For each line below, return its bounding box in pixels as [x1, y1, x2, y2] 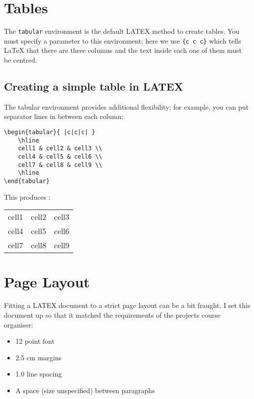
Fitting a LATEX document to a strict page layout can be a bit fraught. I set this [4, 300, 251, 310]
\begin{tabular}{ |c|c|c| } [4, 129, 96, 136]
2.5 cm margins [15, 352, 62, 362]
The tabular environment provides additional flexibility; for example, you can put [4, 101, 249, 112]
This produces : [4, 191, 51, 202]
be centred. [4, 55, 37, 65]
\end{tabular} [4, 177, 50, 185]
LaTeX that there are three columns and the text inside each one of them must [4, 45, 242, 55]
